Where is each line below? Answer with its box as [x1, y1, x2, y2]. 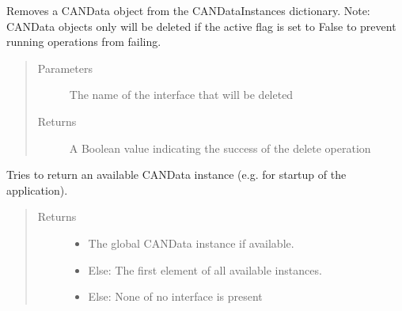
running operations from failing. [6, 33, 161, 50]
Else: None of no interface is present [88, 288, 263, 305]
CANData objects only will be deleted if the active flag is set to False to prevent [6, 17, 396, 34]
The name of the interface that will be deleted [69, 86, 294, 103]
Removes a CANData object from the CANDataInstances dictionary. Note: [6, 2, 370, 18]
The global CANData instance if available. [88, 234, 294, 251]
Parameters [37, 59, 93, 76]
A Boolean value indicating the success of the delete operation [69, 139, 371, 156]
